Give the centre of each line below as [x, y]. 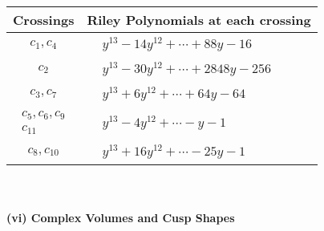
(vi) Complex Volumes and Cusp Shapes [121, 217]
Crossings [44, 20]
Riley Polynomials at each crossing [199, 20]
